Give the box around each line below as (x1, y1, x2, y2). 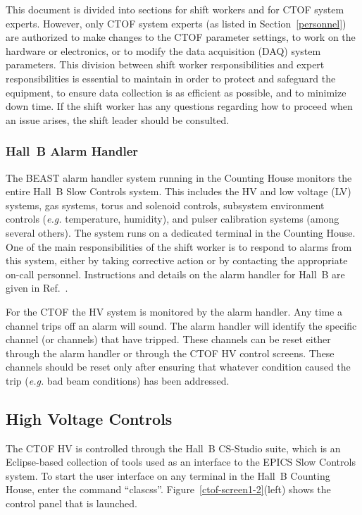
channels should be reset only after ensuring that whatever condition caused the (6, 359, 351, 374)
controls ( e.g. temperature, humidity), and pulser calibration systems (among (6, 211, 339, 226)
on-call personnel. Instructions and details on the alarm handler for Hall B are (6, 266, 345, 281)
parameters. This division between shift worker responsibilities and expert (6, 57, 325, 72)
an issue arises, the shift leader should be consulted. (6, 112, 230, 127)
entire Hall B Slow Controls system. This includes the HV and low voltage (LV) (6, 184, 351, 199)
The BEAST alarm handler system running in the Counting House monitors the (6, 170, 352, 185)
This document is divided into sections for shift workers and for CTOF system (6, 2, 344, 16)
